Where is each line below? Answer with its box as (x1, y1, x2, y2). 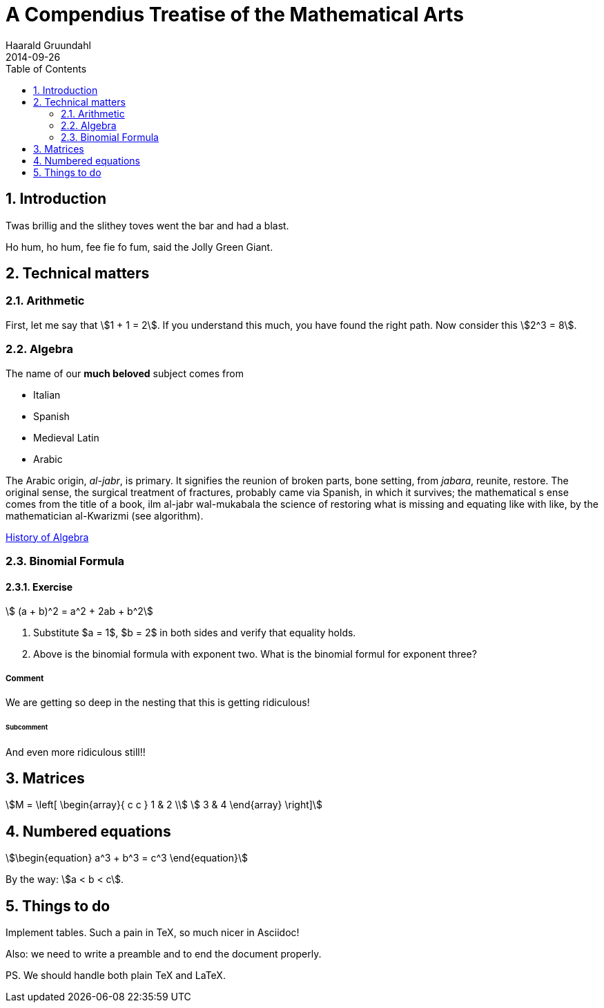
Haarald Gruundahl (6, 39, 91, 51)
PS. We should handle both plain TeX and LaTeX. (6, 969, 226, 982)
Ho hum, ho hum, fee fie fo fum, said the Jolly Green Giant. (6, 240, 273, 253)
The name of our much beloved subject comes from (6, 367, 244, 379)
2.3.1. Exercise (6, 580, 73, 593)
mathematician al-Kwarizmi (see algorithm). (6, 509, 204, 522)
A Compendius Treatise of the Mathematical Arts (6, 3, 464, 26)
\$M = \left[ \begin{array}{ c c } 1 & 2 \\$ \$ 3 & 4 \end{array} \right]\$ (6, 799, 322, 811)
